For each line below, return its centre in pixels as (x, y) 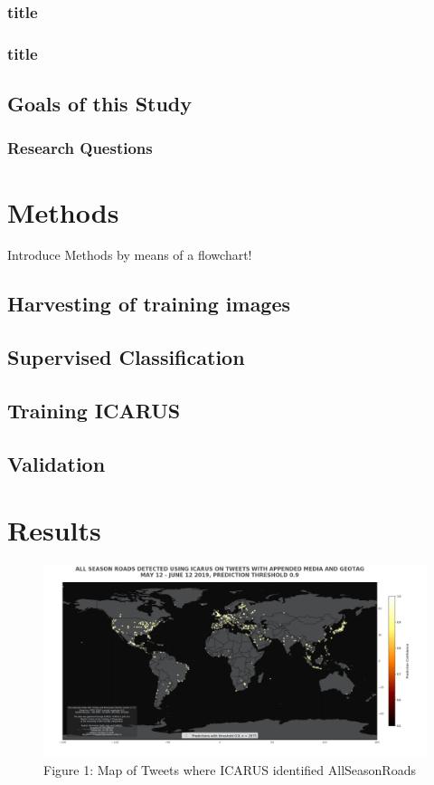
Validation (57, 463)
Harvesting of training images (149, 304)
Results (54, 530)
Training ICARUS (94, 410)
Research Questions (80, 148)
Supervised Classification (126, 357)
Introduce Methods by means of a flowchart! (130, 255)
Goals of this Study (100, 104)
